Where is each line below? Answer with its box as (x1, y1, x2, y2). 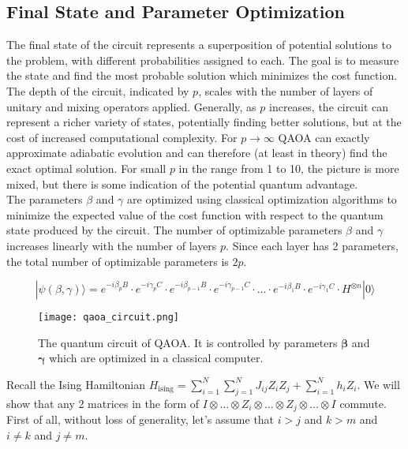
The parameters (6, 191, 83, 208)
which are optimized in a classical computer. (49, 350, 264, 366)
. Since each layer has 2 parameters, (226, 237, 399, 253)
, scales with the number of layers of (198, 82, 373, 99)
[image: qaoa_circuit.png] (38, 312, 179, 324)
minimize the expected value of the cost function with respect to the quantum (6, 206, 384, 223)
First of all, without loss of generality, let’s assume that (6, 411, 275, 428)
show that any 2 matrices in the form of (6, 395, 200, 411)
